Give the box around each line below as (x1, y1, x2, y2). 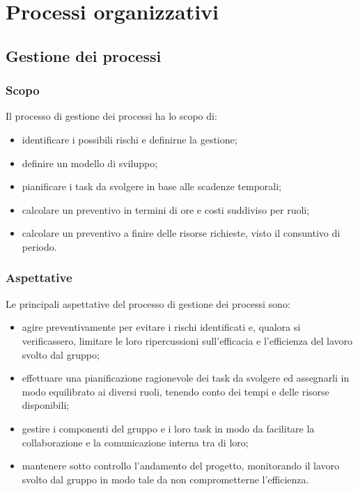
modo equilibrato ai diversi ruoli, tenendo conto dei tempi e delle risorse (22, 384, 329, 398)
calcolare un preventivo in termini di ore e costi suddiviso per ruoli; (22, 202, 310, 217)
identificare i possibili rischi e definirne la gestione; (22, 132, 238, 146)
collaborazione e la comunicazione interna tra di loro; (22, 435, 249, 449)
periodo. (22, 239, 57, 254)
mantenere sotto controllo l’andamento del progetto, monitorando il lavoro (22, 458, 340, 473)
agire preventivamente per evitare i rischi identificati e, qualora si (22, 320, 301, 334)
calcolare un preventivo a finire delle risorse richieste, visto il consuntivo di (22, 226, 341, 240)
